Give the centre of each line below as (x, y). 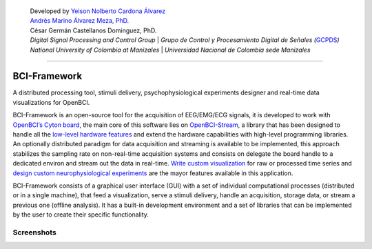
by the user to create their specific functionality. (81, 215)
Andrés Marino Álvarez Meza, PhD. (80, 21)
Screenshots (34, 232)
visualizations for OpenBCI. (51, 102)
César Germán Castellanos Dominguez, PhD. (93, 30)
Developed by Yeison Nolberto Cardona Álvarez (97, 11)
